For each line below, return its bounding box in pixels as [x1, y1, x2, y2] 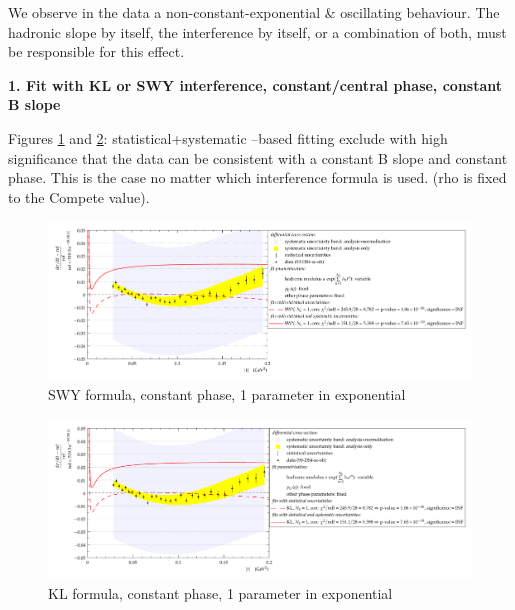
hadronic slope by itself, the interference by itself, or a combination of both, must [8, 21, 507, 42]
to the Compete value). [8, 186, 150, 207]
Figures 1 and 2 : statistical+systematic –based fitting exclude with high [8, 127, 448, 148]
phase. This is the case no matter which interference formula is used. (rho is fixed [8, 167, 507, 188]
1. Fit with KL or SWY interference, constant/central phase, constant [8, 74, 503, 95]
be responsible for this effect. [8, 41, 185, 62]
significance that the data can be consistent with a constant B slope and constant [8, 147, 508, 168]
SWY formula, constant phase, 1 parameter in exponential [48, 384, 406, 405]
